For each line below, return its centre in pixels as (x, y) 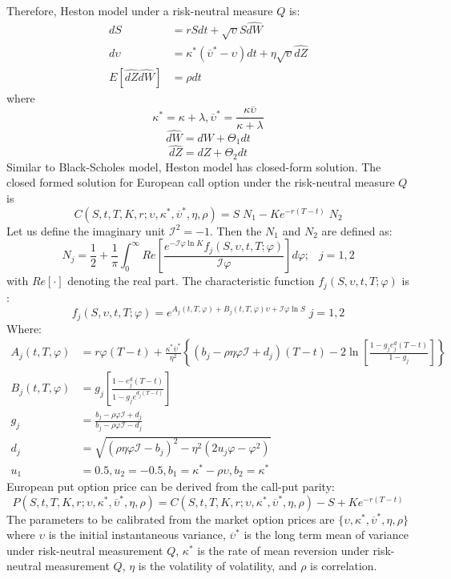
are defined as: (357, 230)
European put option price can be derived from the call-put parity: (171, 487)
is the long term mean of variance (326, 535)
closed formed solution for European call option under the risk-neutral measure (201, 182)
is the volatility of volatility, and (217, 566)
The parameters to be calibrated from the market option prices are (171, 519)
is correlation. (344, 566)
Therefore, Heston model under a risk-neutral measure (140, 10)
